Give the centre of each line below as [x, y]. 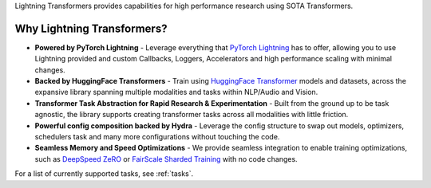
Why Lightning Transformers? [91, 28]
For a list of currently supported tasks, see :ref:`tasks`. [104, 174]
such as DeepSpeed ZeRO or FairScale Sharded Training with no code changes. [166, 159]
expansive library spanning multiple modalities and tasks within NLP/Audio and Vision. [176, 92]
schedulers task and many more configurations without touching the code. [157, 137]
